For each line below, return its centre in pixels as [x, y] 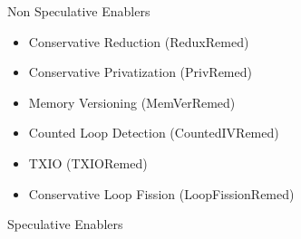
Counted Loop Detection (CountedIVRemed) [154, 133]
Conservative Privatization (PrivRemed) [140, 72]
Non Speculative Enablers [79, 11]
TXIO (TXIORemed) [88, 163]
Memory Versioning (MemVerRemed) [132, 102]
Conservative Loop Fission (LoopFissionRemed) [161, 193]
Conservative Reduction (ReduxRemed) [139, 41]
